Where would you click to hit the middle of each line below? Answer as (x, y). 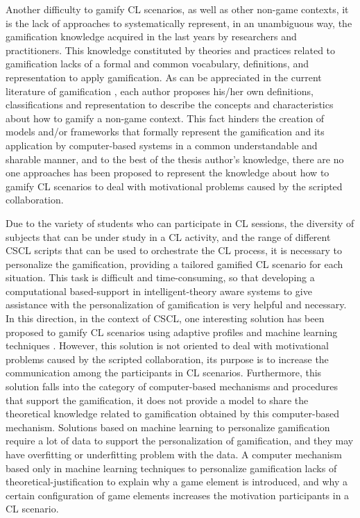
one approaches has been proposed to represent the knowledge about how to (168, 173)
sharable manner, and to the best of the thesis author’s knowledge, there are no (175, 159)
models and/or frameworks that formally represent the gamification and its (165, 132)
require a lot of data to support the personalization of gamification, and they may (180, 441)
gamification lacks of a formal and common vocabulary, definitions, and (157, 64)
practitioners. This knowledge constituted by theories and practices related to (171, 50)
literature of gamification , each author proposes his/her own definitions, (160, 91)
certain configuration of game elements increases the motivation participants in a (178, 495)
